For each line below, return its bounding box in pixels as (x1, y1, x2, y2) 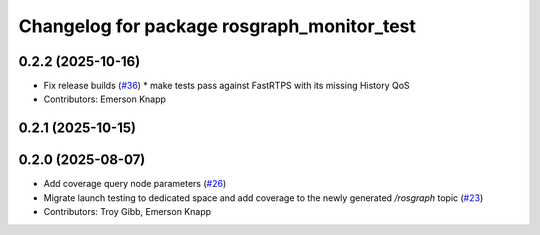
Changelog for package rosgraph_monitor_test (18, 15, 417, 37)
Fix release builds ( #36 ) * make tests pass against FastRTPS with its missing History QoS (43, 80, 410, 92)
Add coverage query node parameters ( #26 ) (43, 178, 227, 190)
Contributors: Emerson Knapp (43, 93, 167, 105)
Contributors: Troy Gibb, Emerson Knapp (43, 206, 212, 218)
